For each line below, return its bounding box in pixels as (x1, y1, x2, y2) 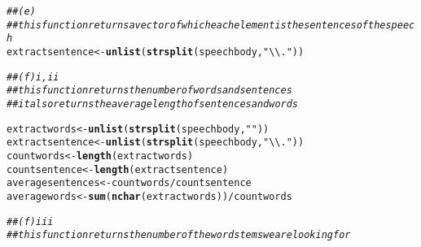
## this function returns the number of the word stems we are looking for (7, 229, 351, 241)
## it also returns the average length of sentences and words (7, 97, 299, 110)
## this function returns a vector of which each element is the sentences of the (7, 19, 386, 31)
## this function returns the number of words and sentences (7, 84, 292, 97)
